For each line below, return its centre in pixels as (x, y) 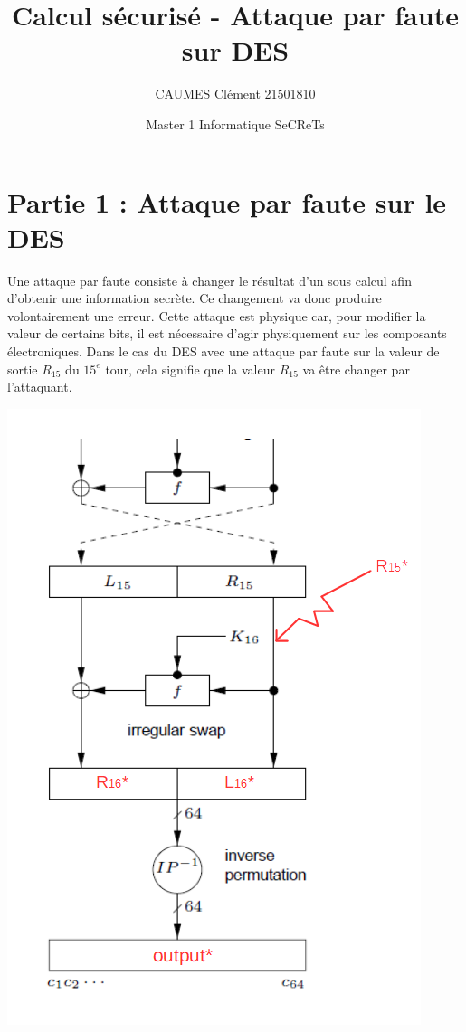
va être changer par (356, 369)
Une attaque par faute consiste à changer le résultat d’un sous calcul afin (209, 280)
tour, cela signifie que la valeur (190, 369)
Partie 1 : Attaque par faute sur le (227, 201)
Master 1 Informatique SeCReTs (235, 123)
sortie (23, 369)
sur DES (235, 50)
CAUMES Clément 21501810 (235, 94)
